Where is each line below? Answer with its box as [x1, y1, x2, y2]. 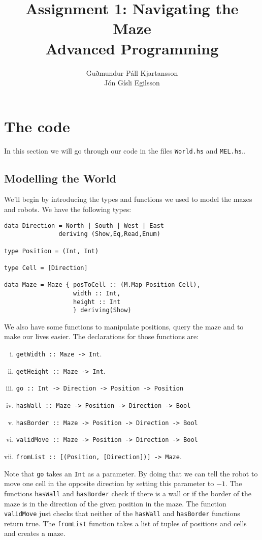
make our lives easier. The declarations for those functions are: [4, 331, 199, 342]
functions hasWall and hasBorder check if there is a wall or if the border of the [4, 488, 252, 498]
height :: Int [73, 298, 121, 306]
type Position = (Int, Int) [4, 247, 99, 255]
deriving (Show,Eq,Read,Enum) [58, 230, 160, 238]
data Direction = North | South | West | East [4, 222, 164, 229]
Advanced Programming [45, 38, 219, 58]
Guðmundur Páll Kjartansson [86, 67, 178, 78]
